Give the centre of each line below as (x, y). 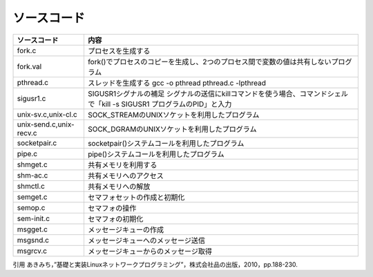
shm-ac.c (32, 175)
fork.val (29, 66)
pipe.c (27, 153)
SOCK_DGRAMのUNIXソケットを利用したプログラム (172, 129)
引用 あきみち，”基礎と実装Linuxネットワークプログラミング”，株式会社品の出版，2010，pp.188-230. (155, 264)
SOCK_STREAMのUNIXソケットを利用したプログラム (173, 115)
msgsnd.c (33, 240)
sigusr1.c (31, 98)
